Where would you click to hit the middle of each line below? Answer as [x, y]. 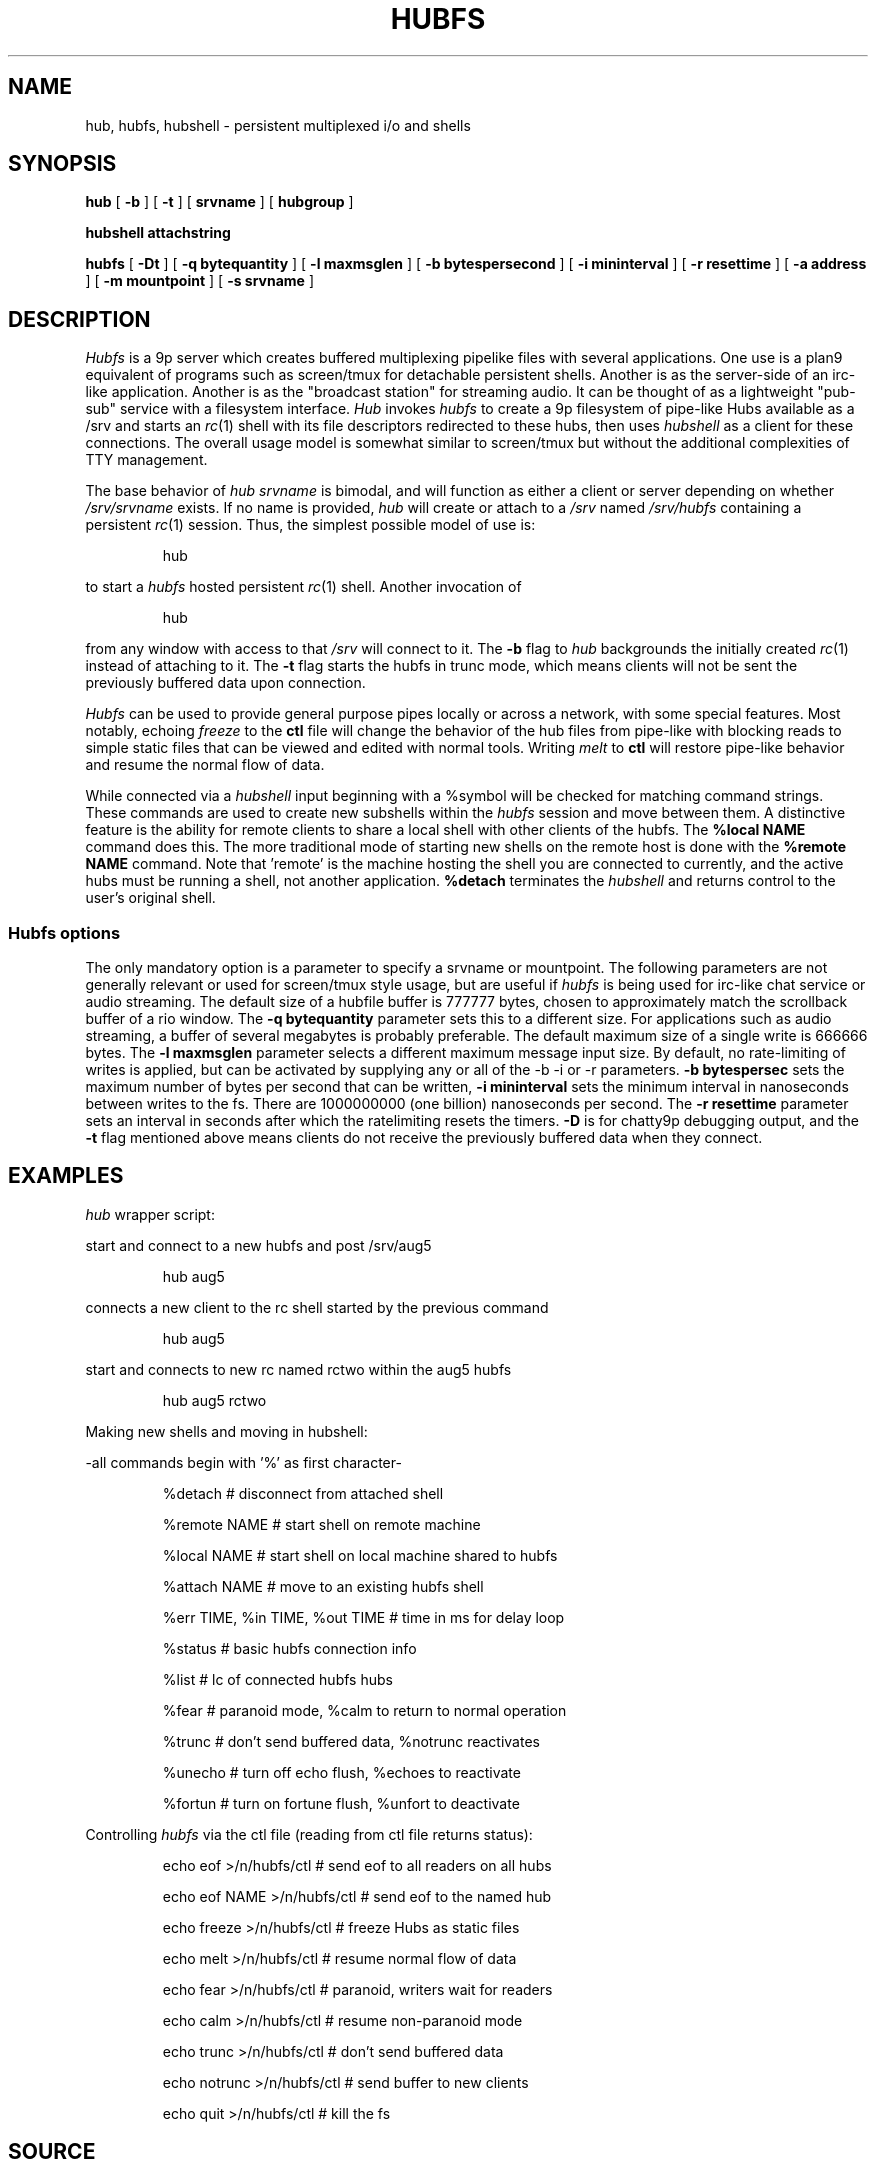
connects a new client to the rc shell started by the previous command [317, 1307]
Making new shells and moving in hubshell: [226, 1431]
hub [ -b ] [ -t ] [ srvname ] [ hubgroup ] [219, 202]
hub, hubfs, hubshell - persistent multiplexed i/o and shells [278, 125]
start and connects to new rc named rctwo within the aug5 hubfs [298, 1369]
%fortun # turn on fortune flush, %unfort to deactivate [341, 1803]
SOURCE [52, 2152]
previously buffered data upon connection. [225, 683]
